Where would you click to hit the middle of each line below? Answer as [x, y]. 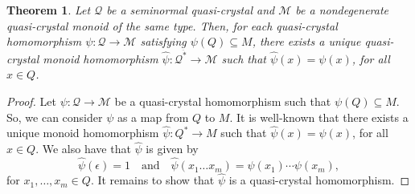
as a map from [153, 117]
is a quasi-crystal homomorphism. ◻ [319, 180]
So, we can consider [55, 117]
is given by [172, 149]
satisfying [163, 41]
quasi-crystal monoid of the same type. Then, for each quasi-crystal [172, 25]
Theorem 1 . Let [49, 10]
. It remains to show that [152, 180]
